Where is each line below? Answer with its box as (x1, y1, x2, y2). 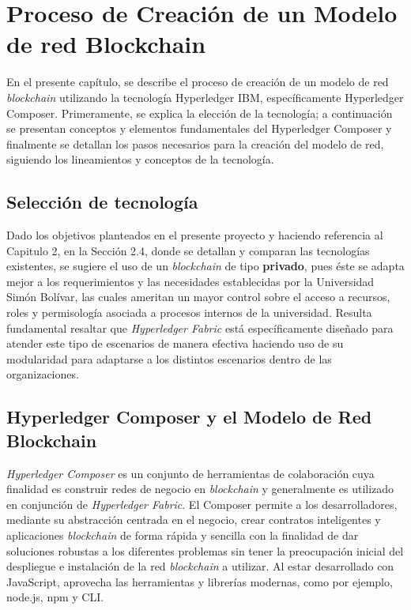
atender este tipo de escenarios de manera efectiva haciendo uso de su (6, 335, 344, 352)
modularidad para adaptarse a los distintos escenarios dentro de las (6, 350, 332, 367)
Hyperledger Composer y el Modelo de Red (6, 405, 372, 429)
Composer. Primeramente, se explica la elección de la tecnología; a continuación (6, 104, 393, 121)
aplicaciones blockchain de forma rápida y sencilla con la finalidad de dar (6, 526, 359, 543)
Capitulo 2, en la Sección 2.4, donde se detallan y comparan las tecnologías (6, 242, 370, 258)
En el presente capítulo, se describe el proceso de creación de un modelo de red (6, 73, 389, 90)
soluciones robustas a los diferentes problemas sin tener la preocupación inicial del (6, 542, 404, 559)
